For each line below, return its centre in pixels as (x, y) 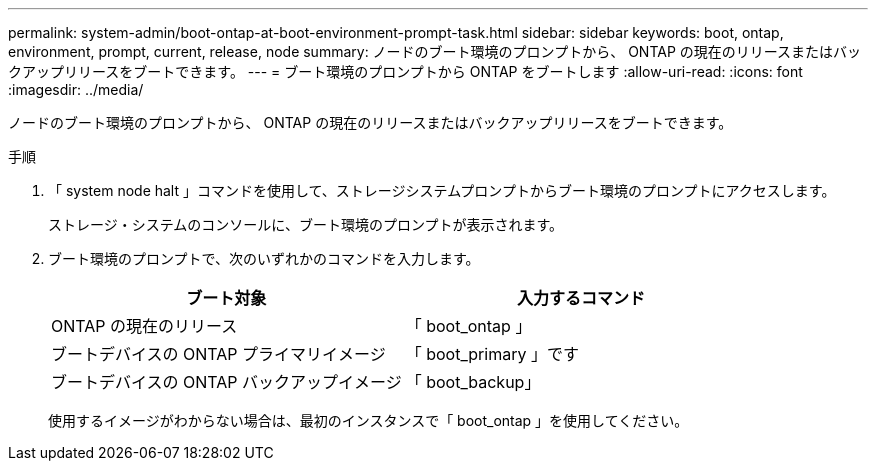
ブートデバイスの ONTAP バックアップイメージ (226, 382)
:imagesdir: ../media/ (76, 89)
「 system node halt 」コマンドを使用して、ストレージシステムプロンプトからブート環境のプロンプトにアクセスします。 (442, 190)
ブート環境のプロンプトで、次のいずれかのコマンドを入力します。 (264, 258)
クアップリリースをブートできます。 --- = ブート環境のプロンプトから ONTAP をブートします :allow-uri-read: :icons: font (405, 71)
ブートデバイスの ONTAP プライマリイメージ (218, 354)
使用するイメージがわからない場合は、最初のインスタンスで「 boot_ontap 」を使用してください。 (368, 420)
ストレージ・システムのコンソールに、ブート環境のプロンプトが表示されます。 (306, 224)
